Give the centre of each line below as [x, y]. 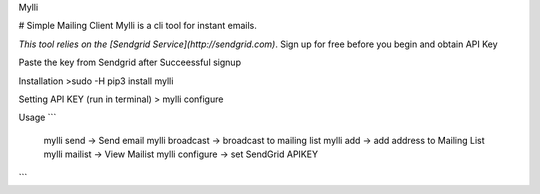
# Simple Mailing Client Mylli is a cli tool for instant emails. [137, 26]
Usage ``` [37, 117]
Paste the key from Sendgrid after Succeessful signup [130, 62]
